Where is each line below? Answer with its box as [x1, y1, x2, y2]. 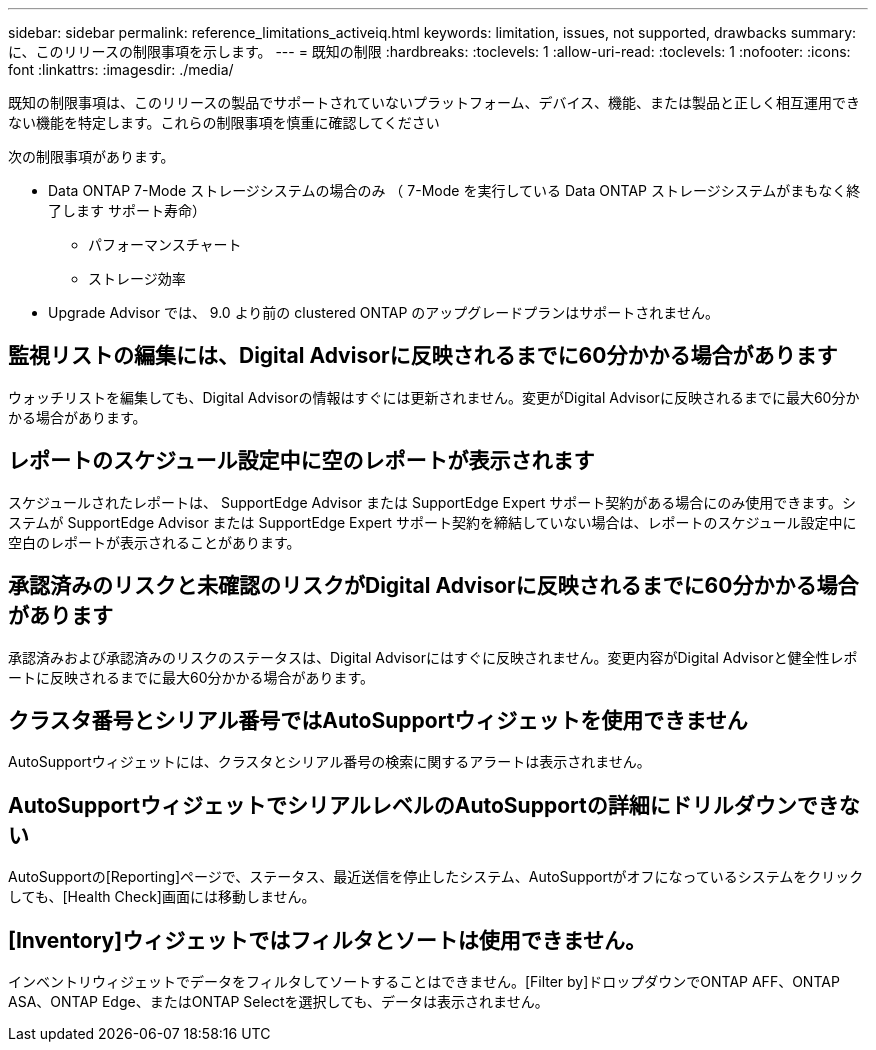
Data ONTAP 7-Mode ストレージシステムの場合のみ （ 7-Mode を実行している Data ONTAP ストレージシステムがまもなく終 [48, 182, 861, 199]
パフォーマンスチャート [88, 236, 242, 253]
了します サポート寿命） [48, 202, 206, 219]
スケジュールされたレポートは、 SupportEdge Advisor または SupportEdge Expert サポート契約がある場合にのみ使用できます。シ [8, 493, 856, 511]
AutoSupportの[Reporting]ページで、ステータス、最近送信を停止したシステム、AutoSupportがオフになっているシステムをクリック [8, 868, 864, 886]
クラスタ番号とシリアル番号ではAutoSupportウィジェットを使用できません [8, 707, 748, 733]
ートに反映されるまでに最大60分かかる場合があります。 [8, 668, 375, 686]
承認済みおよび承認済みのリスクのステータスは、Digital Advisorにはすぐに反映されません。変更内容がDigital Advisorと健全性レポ [8, 648, 858, 666]
